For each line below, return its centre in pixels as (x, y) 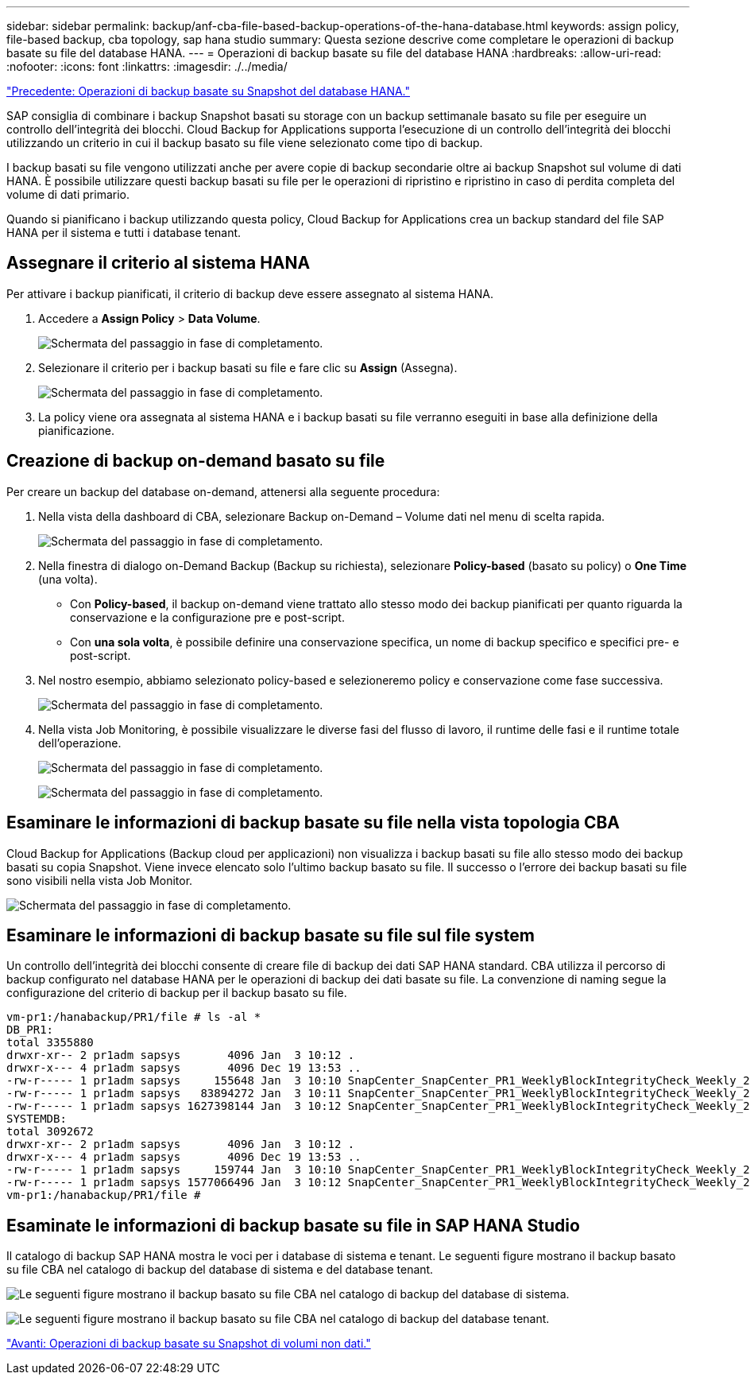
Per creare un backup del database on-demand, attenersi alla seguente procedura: (223, 491)
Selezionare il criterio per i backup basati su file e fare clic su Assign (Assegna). (248, 367)
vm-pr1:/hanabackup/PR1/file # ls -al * (134, 1017)
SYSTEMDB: (37, 1119)
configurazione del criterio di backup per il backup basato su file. (177, 993)
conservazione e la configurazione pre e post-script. (207, 617)
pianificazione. (77, 430)
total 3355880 (50, 1043)
